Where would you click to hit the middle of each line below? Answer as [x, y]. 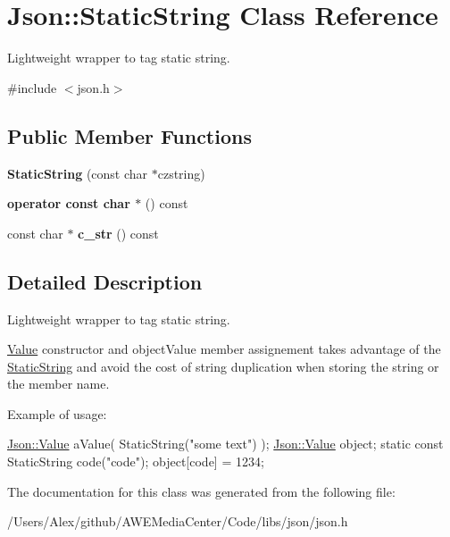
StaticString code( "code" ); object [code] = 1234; [136, 461]
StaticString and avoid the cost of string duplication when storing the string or [223, 366]
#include [32, 87]
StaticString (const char [78, 173]
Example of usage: [57, 413]
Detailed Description [105, 281]
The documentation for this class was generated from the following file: [201, 491]
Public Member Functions [129, 135]
